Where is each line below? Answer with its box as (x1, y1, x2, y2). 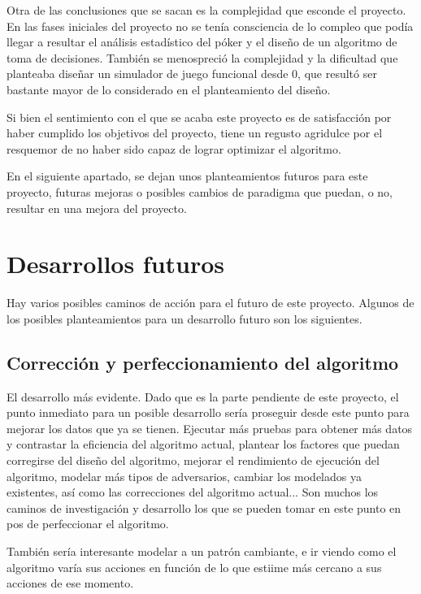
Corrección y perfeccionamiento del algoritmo (7, 349, 399, 375)
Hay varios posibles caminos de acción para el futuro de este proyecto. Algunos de (7, 294, 414, 311)
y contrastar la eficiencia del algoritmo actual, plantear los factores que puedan (7, 436, 400, 453)
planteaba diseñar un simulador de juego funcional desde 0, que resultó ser (7, 65, 377, 82)
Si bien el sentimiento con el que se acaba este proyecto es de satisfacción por (7, 108, 392, 125)
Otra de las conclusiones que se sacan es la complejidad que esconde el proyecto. (7, 2, 406, 18)
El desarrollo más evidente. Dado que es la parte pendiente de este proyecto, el (7, 388, 399, 405)
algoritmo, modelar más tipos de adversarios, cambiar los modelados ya (7, 467, 362, 484)
